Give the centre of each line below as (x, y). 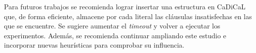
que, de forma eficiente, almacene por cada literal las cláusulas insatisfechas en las (128, 16)
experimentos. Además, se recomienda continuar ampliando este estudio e (115, 35)
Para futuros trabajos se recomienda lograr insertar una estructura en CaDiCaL (125, 6)
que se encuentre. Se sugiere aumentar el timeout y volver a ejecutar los (112, 26)
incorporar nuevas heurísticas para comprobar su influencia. (94, 45)
